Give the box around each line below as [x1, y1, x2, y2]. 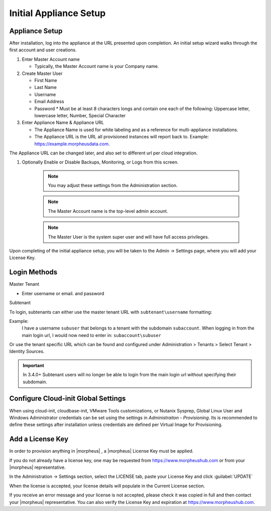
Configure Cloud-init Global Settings [9, 394, 126, 403]
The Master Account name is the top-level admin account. [48, 208, 168, 214]
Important [23, 362, 45, 368]
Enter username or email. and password [22, 290, 105, 296]
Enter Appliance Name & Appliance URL [22, 120, 104, 126]
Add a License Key [9, 435, 69, 444]
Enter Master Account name [22, 56, 80, 62]
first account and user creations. [9, 47, 77, 53]
